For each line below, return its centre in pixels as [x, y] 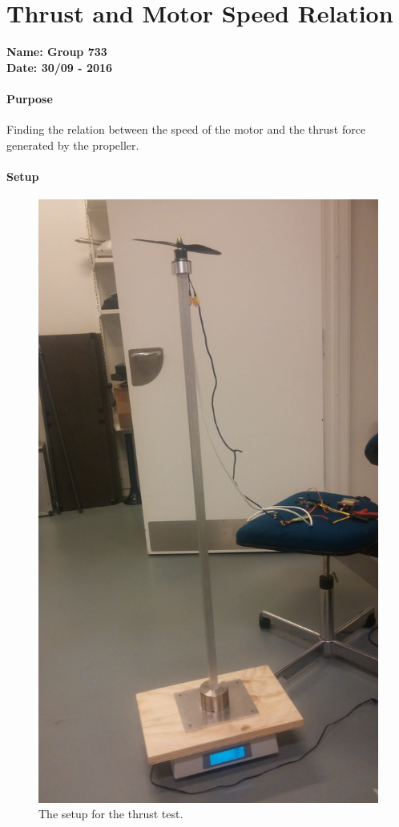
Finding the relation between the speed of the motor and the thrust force [186, 129]
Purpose [30, 98]
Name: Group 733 [57, 52]
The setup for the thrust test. [111, 814]
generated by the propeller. [73, 145]
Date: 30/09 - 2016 [60, 67]
